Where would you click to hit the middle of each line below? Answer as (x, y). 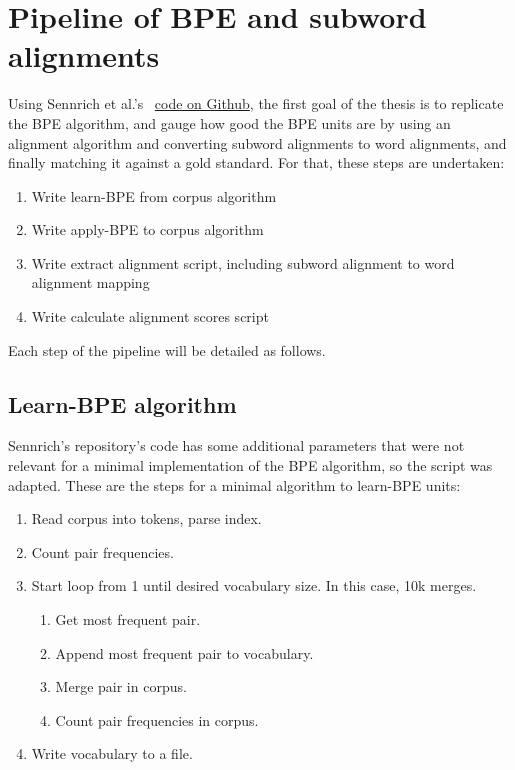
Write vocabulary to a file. (112, 753)
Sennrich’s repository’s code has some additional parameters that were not (236, 445)
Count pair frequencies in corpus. (157, 719)
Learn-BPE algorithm (122, 403)
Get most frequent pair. (128, 619)
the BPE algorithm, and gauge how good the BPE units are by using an (229, 122)
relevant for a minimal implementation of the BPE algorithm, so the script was (250, 465)
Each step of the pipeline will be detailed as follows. (167, 349)
